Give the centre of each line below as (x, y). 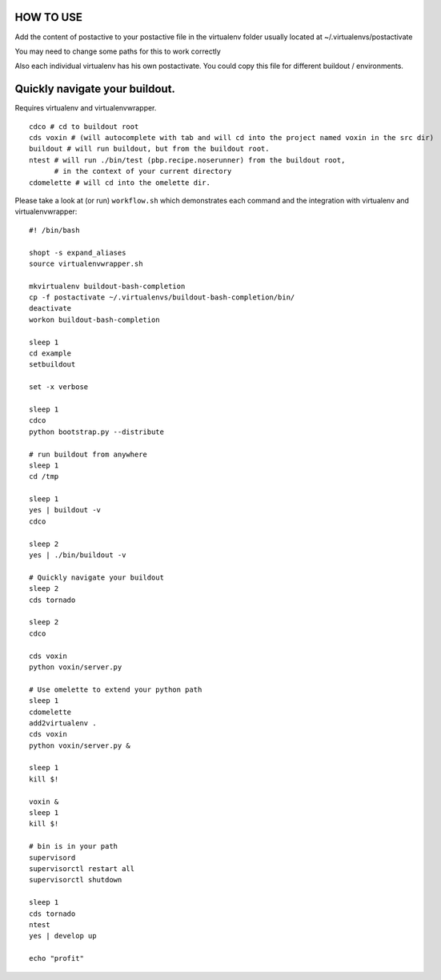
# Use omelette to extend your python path (116, 689)
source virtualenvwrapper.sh (86, 263)
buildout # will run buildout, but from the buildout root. (149, 149)
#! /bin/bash (54, 230)
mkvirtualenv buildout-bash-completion (107, 286)
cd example (50, 353)
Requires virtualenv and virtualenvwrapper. (86, 108)
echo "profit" (56, 958)
